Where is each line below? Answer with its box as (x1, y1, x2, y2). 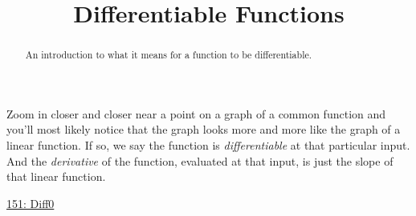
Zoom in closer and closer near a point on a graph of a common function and (6, 105, 386, 122)
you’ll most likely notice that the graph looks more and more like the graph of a (6, 121, 401, 138)
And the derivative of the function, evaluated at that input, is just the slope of (6, 152, 394, 169)
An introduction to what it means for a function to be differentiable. (25, 48, 312, 62)
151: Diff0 (6, 194, 55, 211)
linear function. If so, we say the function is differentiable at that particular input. (6, 137, 410, 154)
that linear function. (6, 168, 106, 185)
